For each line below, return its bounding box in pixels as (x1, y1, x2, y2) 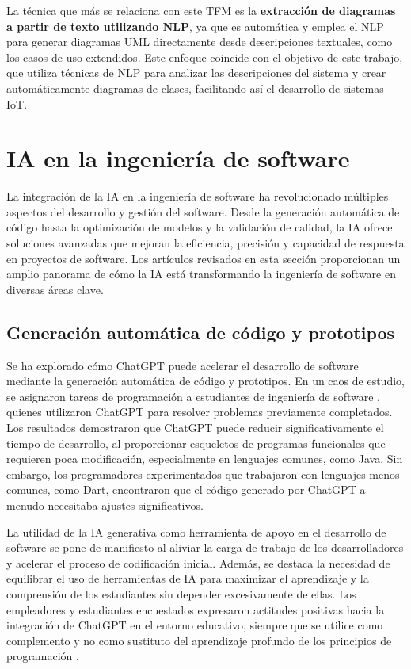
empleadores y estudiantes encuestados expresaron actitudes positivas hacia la (6, 601, 385, 617)
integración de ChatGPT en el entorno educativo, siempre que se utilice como (6, 617, 383, 633)
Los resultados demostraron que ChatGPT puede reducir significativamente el (6, 419, 384, 436)
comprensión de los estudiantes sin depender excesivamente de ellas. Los (6, 585, 356, 602)
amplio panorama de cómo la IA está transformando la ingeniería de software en (6, 266, 396, 282)
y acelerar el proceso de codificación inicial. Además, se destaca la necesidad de (6, 554, 390, 571)
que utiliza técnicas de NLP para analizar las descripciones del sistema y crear (6, 64, 386, 81)
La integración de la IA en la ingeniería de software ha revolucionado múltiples (6, 188, 389, 205)
